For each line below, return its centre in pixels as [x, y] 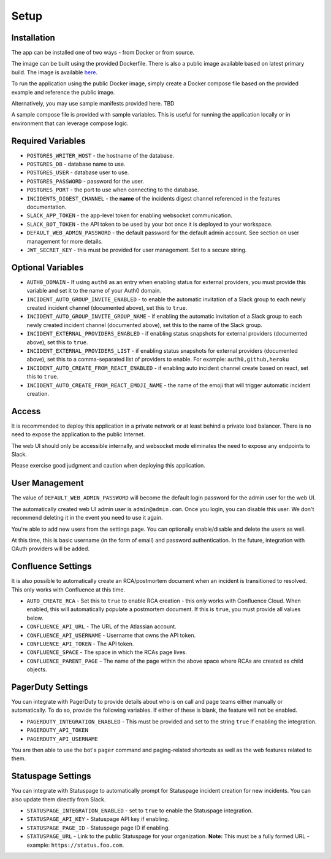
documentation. [47, 207]
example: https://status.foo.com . [75, 845]
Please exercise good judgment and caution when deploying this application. [108, 466]
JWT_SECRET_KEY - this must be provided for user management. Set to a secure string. [137, 250]
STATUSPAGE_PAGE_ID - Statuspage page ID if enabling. [98, 828]
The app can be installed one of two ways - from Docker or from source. [103, 53]
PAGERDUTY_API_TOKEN [58, 730]
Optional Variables [48, 267]
